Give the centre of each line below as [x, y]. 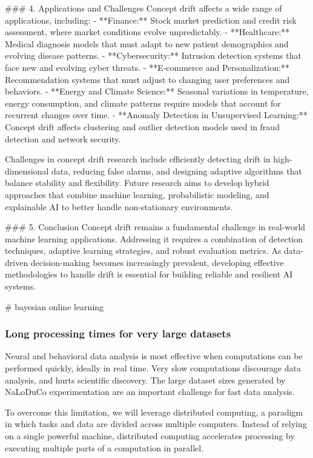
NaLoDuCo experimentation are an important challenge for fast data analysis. [150, 392]
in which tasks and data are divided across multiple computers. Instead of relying [156, 424]
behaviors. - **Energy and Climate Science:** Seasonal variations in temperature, [157, 91]
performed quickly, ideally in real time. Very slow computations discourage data [153, 368]
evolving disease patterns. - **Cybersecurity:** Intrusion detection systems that [153, 55]
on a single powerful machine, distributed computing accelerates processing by [150, 436]
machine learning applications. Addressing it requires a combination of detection [154, 238]
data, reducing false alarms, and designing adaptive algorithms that [177, 171]
